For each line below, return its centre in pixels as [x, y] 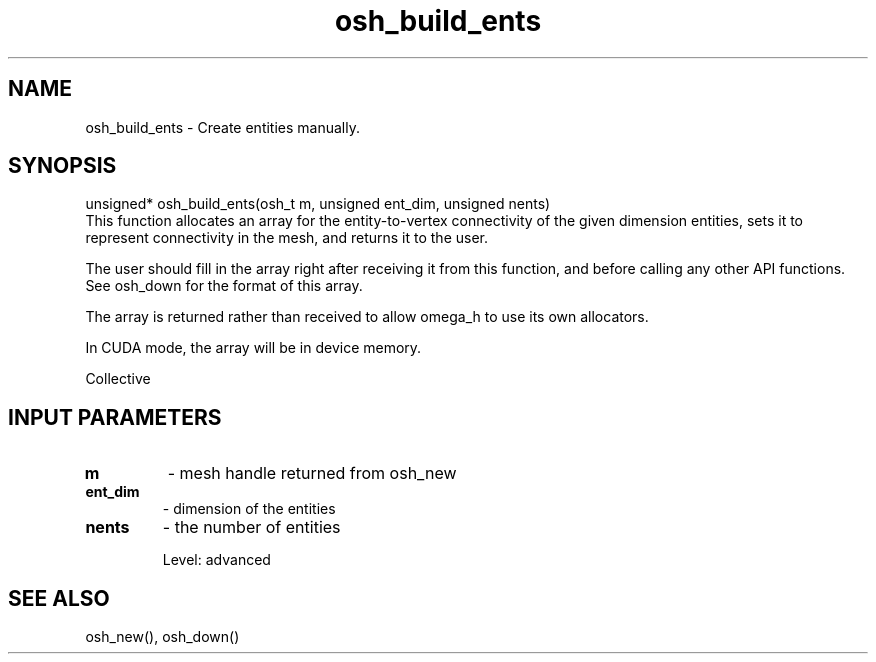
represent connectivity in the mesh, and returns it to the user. [286, 238]
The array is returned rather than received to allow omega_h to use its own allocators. [367, 317]
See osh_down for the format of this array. [224, 286]
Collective [118, 379]
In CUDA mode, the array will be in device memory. [253, 348]
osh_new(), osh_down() [162, 637]
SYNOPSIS [62, 166]
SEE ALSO [59, 598]
